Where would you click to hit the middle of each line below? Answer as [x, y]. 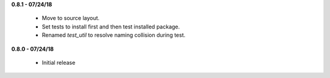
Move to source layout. [71, 18]
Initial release [59, 62]
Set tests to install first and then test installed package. [111, 27]
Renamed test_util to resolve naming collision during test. [114, 35]
